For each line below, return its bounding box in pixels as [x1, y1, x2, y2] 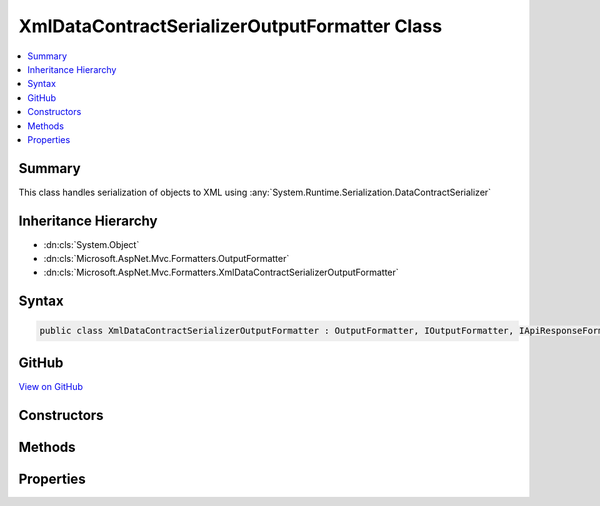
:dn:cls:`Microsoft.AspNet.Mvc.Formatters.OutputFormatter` [43, 253, 290, 265]
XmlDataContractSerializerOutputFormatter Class [18, 15, 443, 37]
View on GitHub [18, 380, 84, 392]
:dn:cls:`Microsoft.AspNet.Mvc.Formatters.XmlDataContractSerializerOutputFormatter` [43, 266, 399, 279]
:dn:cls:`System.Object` [43, 238, 140, 250]
